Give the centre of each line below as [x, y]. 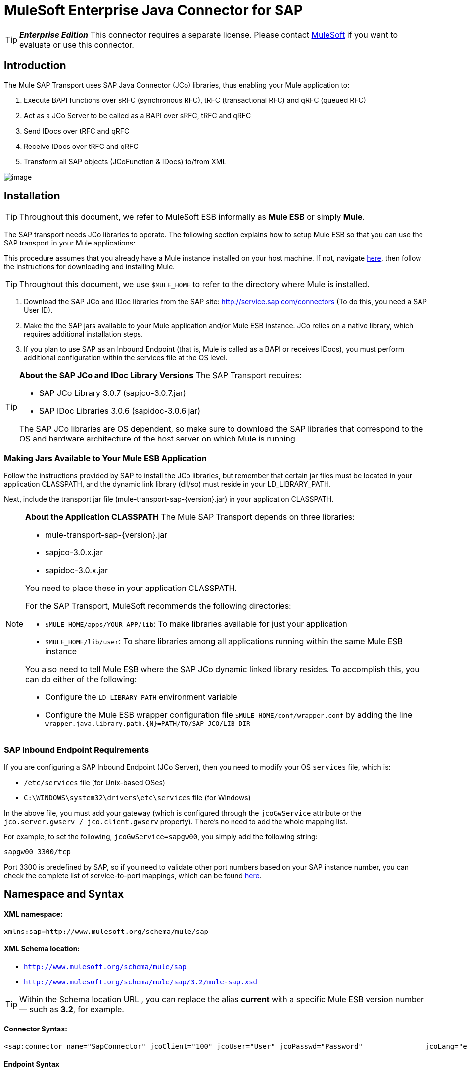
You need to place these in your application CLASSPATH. [131, 588]
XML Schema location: [42, 949]
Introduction [35, 66]
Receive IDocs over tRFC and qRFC [81, 146]
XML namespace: [33, 914]
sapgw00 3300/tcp [37, 852]
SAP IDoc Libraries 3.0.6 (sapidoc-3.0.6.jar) [120, 411]
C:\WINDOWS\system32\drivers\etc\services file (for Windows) [137, 797]
